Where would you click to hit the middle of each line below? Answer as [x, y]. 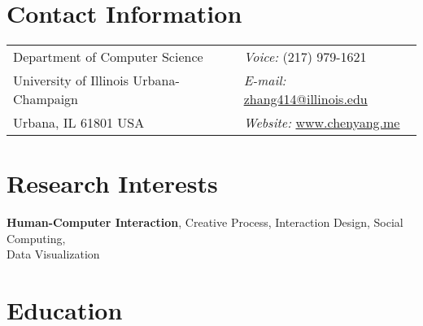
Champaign [46, 99]
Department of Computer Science [108, 57]
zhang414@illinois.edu [305, 99]
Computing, [36, 238]
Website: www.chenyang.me [322, 123]
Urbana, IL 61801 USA [79, 123]
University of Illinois [71, 80]
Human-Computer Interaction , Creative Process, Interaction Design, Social [205, 222]
